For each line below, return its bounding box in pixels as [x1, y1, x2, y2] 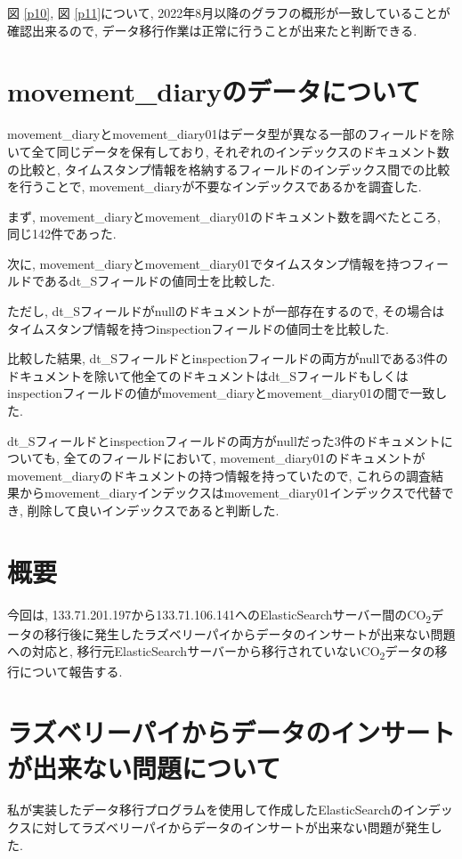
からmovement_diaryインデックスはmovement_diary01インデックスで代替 [19, 483, 442, 502]
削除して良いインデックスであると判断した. [27, 501, 280, 519]
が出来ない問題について [7, 749, 281, 785]
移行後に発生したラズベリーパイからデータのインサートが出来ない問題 [44, 624, 456, 643]
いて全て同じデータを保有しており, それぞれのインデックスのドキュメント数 [7, 142, 450, 160]
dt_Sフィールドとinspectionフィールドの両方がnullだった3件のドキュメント [7, 431, 441, 450]
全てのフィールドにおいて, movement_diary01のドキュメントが [63, 449, 426, 467]
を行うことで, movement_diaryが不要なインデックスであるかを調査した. [7, 177, 422, 196]
